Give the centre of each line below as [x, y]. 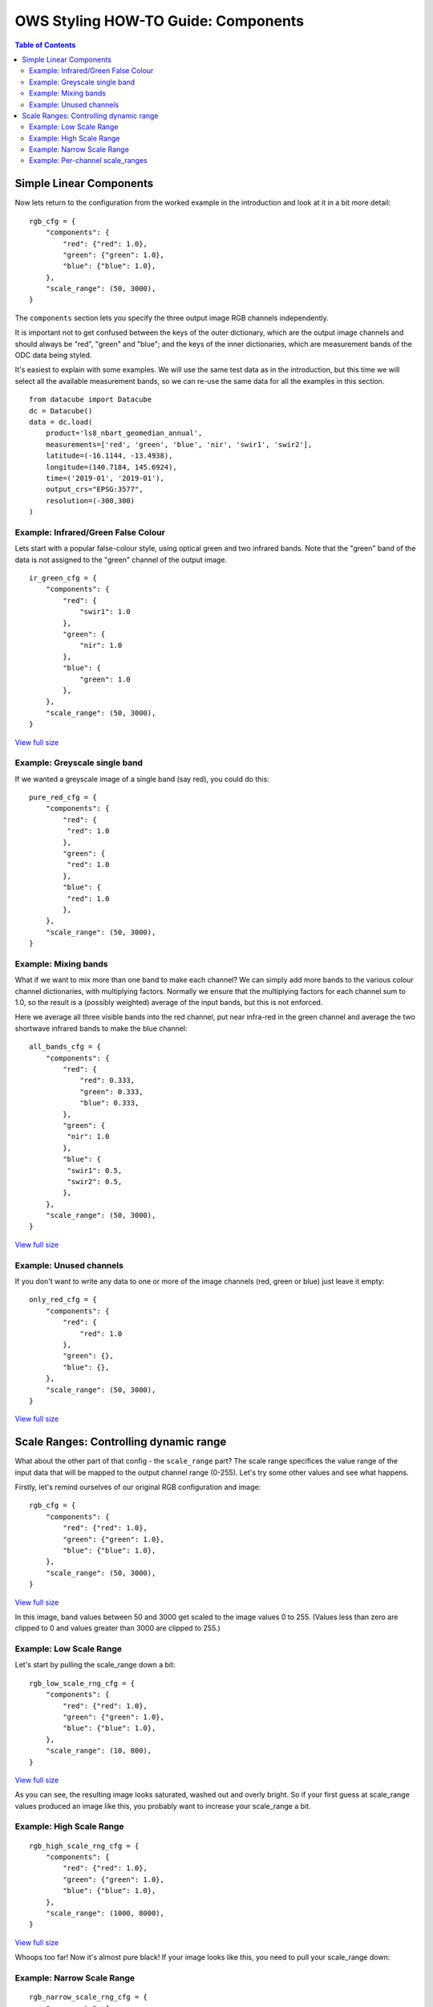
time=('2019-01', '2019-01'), [105, 478]
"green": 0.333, [111, 1091]
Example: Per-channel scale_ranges [88, 161]
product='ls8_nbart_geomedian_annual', [124, 433]
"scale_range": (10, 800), [99, 1751]
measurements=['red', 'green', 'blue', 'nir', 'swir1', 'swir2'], [179, 444]
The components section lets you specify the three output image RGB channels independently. [172, 318]
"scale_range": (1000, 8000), [105, 1913]
